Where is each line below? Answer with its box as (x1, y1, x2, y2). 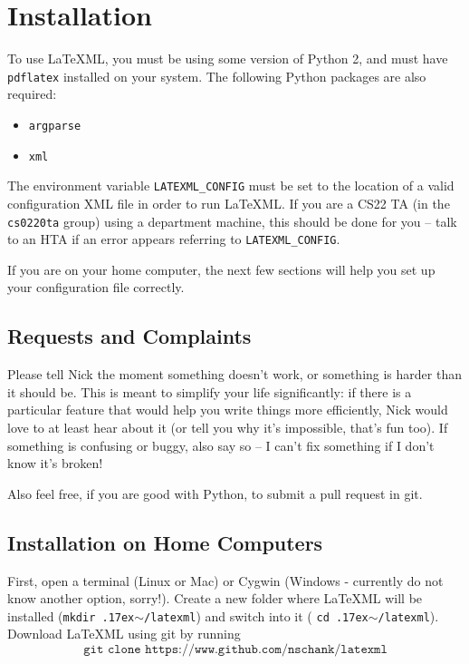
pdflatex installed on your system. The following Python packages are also (7, 66, 426, 85)
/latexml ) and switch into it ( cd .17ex (144, 606, 368, 625)
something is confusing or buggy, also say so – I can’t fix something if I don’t (7, 435, 435, 454)
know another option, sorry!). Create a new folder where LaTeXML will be (7, 589, 423, 608)
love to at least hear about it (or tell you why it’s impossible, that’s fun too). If (7, 418, 448, 437)
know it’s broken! (7, 454, 103, 473)
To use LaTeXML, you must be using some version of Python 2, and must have (7, 49, 448, 68)
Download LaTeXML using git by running (7, 624, 241, 643)
